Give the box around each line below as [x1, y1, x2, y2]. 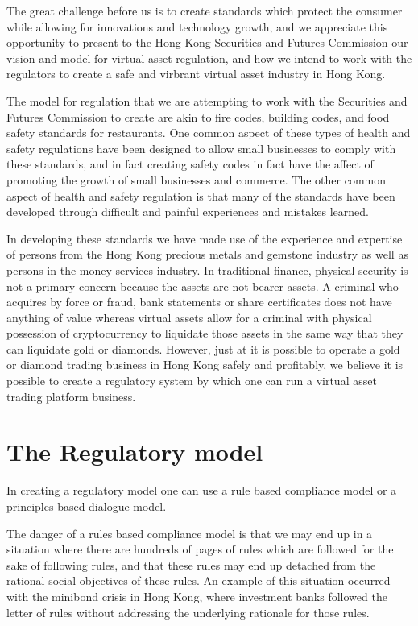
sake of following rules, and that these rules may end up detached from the [6, 556, 376, 573]
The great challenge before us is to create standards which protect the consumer [6, 2, 403, 19]
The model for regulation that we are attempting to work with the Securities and [6, 92, 408, 109]
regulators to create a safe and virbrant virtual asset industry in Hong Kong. [6, 65, 386, 82]
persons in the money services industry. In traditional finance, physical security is [6, 261, 408, 278]
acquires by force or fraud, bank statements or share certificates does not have [6, 293, 392, 310]
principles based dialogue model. [6, 497, 167, 514]
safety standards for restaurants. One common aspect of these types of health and [6, 124, 411, 141]
